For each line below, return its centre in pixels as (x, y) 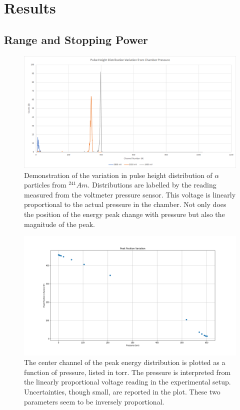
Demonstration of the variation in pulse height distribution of (118, 175)
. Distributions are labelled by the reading (152, 185)
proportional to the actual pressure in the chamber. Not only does (125, 204)
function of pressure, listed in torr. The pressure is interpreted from (127, 372)
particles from (45, 185)
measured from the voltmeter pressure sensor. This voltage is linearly (130, 194)
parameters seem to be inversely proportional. (94, 401)
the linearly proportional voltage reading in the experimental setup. (127, 382)
